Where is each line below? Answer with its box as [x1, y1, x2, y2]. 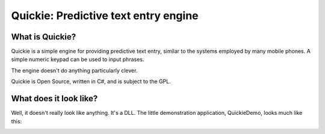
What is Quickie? [11, 32, 76, 42]
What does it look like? [11, 93, 98, 104]
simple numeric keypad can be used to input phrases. [11, 56, 144, 63]
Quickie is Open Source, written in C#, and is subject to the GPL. [11, 78, 171, 85]
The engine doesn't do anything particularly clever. [11, 66, 138, 74]
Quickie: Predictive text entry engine [11, 9, 199, 22]
